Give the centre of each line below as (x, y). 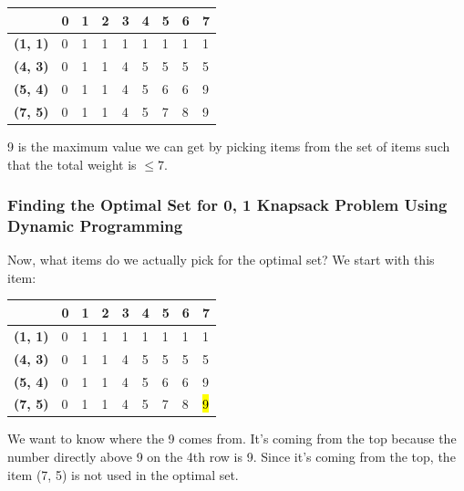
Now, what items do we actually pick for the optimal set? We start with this (221, 260)
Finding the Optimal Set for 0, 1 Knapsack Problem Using (227, 205)
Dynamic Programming (95, 225)
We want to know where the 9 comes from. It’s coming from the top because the (232, 439)
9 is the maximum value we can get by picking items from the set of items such (229, 146)
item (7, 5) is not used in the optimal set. (123, 474)
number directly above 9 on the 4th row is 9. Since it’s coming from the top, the (232, 457)
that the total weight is (72, 164)
